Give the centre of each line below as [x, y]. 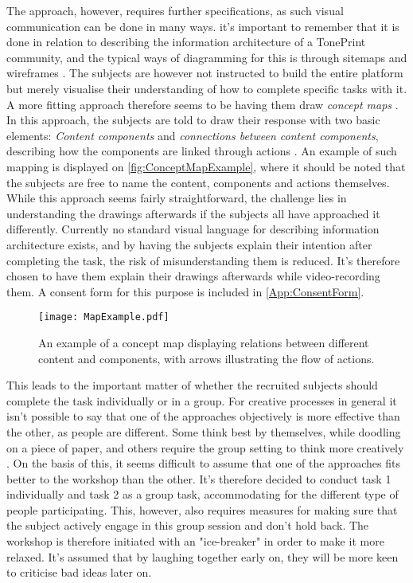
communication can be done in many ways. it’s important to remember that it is [203, 26]
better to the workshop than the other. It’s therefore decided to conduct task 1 [199, 478]
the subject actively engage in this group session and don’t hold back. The [188, 525]
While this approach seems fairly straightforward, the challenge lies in [177, 198]
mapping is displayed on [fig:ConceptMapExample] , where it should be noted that [206, 166]
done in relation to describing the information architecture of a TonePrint [186, 42]
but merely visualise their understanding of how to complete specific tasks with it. [207, 88]
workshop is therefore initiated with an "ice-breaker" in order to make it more [195, 541]
